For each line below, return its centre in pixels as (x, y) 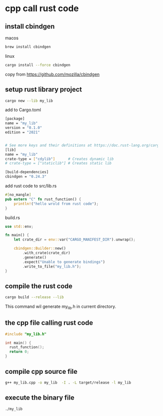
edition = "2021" (23, 132)
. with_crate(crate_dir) (46, 253)
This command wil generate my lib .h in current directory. (61, 307)
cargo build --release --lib (34, 297)
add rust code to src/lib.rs (31, 186)
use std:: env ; (19, 226)
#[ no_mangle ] (18, 195)
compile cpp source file (41, 371)
